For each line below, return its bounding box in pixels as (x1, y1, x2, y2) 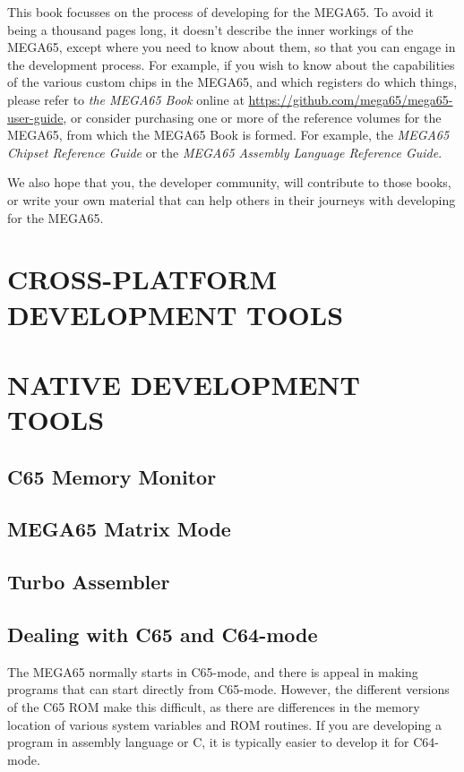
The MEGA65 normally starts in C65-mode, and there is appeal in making (7, 662, 418, 681)
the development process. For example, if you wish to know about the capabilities (7, 55, 455, 73)
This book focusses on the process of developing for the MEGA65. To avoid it (7, 3, 434, 21)
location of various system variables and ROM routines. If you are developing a (7, 715, 442, 733)
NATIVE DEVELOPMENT (7, 365, 360, 402)
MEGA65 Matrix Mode (7, 515, 231, 543)
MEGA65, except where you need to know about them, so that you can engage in (7, 38, 456, 56)
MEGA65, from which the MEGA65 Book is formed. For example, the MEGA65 (7, 125, 450, 144)
